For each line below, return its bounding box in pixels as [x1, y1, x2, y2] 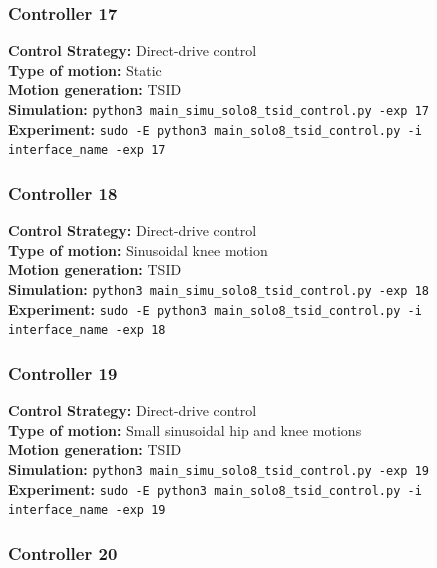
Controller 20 [8, 540, 118, 565]
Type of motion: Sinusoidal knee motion [8, 239, 268, 260]
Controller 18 [8, 180, 118, 205]
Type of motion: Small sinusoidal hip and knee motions [8, 419, 362, 440]
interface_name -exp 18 [8, 323, 166, 338]
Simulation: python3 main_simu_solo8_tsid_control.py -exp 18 [8, 278, 429, 299]
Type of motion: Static [8, 59, 162, 80]
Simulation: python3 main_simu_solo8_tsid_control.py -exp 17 [8, 99, 429, 119]
